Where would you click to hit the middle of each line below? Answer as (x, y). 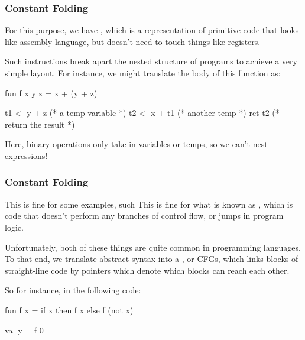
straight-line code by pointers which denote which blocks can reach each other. (147, 270)
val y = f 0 (24, 330)
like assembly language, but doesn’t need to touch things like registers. (133, 41)
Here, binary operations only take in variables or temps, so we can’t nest (136, 144)
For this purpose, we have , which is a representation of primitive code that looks (152, 30)
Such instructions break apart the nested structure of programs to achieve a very (151, 61)
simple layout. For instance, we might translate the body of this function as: (143, 73)
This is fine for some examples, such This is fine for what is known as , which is (149, 204)
